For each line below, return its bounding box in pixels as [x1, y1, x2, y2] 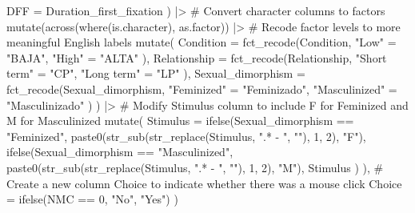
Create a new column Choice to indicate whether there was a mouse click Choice [6, 175, 402, 191]
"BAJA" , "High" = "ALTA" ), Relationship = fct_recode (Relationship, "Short [6, 49, 387, 66]
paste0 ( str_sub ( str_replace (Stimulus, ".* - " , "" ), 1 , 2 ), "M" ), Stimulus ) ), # [6, 159, 384, 175]
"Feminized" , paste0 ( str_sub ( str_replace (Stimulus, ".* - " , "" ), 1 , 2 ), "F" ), [6, 127, 366, 144]
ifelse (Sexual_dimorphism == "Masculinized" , [6, 143, 233, 160]
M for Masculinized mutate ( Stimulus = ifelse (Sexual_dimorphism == [6, 112, 354, 129]
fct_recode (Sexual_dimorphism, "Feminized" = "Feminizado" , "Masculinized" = [6, 80, 397, 97]
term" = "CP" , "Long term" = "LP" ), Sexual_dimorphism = [6, 65, 305, 82]
